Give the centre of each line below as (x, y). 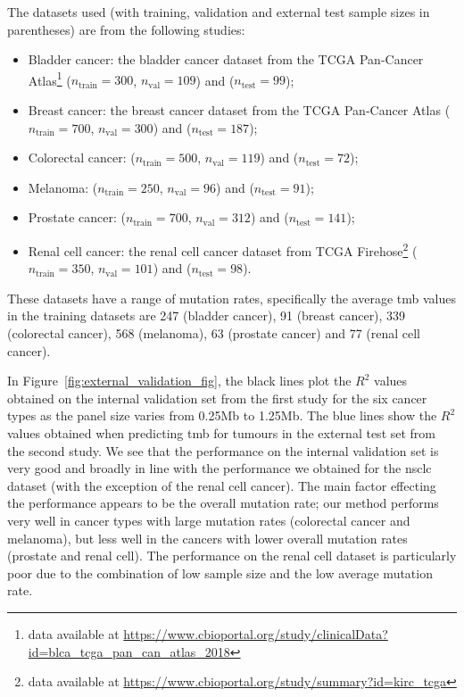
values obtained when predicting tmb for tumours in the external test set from (222, 433)
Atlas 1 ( (50, 79)
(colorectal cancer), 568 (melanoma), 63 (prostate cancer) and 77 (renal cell (214, 333)
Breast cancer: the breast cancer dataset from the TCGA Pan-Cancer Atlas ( (239, 110)
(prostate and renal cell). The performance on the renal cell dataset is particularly (232, 556)
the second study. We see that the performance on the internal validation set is (223, 450)
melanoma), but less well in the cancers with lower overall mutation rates (207, 538)
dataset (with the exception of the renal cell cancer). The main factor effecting (222, 485)
